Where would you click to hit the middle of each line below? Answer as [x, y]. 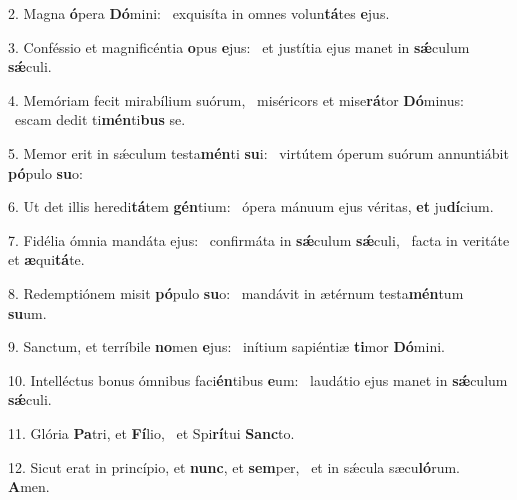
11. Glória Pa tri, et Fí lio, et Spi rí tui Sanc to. [151, 432]
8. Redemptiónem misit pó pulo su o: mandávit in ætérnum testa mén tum [236, 292]
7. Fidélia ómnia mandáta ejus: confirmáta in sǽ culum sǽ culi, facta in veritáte [259, 239]
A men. [29, 486]
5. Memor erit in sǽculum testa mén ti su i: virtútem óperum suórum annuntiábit [258, 152]
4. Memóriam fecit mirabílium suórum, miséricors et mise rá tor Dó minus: [236, 99]
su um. [27, 312]
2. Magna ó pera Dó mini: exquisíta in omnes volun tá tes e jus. [199, 13]
